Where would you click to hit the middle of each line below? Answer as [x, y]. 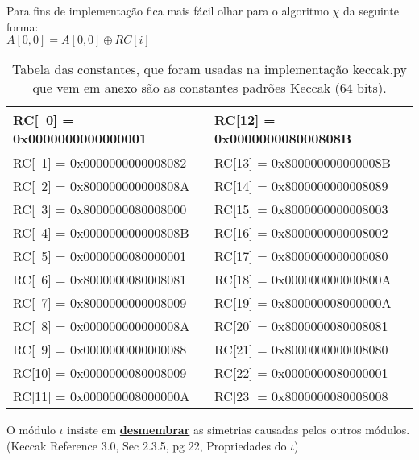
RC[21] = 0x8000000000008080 [301, 350]
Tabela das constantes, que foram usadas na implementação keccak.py [209, 69]
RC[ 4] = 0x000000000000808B [101, 233]
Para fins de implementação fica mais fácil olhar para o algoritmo [168, 10]
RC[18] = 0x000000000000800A [303, 280]
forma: [23, 26]
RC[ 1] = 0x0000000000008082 [100, 163]
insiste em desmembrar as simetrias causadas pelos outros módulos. [239, 430]
